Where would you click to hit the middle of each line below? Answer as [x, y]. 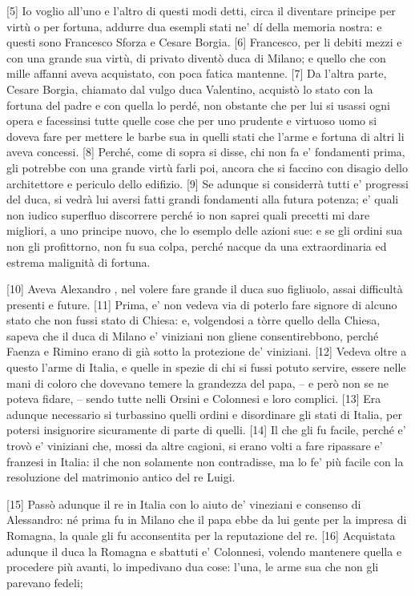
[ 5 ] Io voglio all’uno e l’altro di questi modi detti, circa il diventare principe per [201, 10]
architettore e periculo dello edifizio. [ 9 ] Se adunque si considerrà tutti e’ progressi [207, 183]
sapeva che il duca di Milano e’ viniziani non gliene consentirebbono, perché [193, 335]
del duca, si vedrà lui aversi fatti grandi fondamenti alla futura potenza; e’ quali [203, 199]
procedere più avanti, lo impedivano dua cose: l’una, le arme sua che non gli [193, 567]
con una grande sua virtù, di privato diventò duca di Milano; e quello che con [196, 57]
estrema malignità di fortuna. [79, 262]
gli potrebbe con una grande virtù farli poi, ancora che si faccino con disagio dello [207, 167]
